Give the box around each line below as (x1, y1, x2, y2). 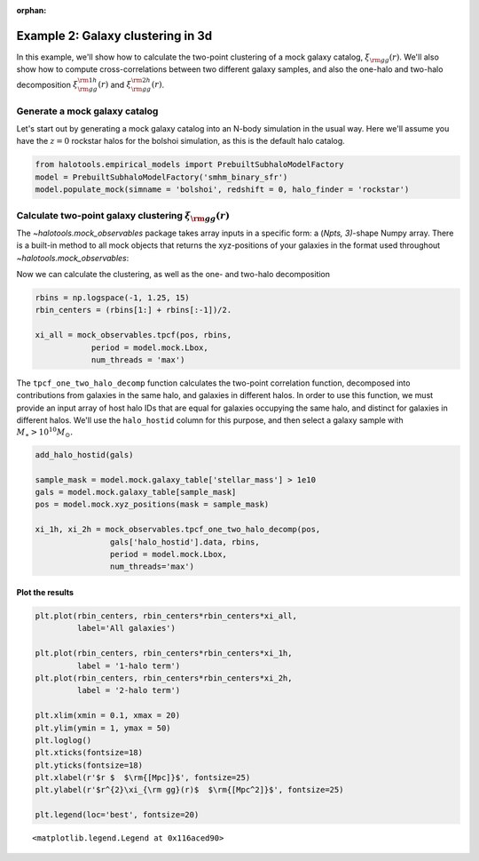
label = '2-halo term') (76, 685, 181, 696)
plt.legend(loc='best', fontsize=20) (35, 809, 200, 820)
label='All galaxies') (76, 623, 177, 634)
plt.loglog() (35, 735, 92, 745)
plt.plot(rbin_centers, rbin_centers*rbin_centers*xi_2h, (35, 673, 293, 683)
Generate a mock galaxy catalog (16, 105, 159, 117)
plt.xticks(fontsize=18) (35, 747, 144, 758)
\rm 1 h (77, 76, 98, 84)
